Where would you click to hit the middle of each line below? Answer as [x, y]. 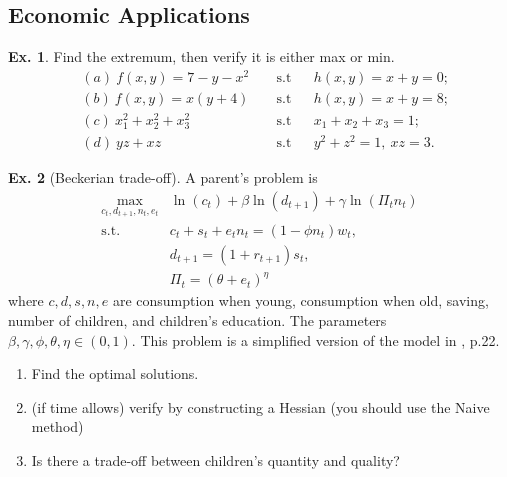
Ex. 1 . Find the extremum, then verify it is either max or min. [201, 56]
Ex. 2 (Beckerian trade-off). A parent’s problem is [163, 177]
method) [57, 426]
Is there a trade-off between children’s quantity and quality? [215, 459]
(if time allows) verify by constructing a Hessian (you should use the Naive [260, 406]
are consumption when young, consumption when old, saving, [300, 300]
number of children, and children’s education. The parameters [197, 319]
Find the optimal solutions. [115, 373]
